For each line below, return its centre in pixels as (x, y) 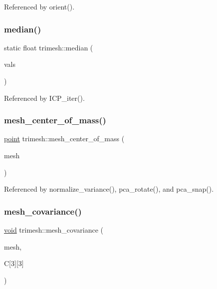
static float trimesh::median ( (49, 47)
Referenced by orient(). (39, 6)
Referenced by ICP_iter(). (44, 98)
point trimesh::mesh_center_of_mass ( (64, 139)
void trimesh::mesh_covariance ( (54, 230)
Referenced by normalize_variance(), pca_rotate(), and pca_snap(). (109, 189)
